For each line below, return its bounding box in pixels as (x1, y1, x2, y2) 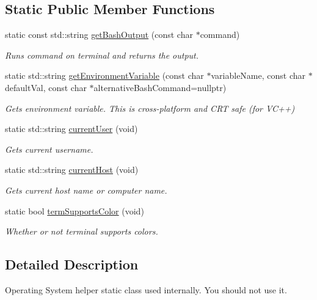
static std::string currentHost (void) (5, 163, 139, 176)
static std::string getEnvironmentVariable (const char (5, 69, 204, 82)
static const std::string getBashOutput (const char (5, 28, 193, 41)
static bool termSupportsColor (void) (5, 204, 144, 217)
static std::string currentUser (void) (5, 122, 138, 135)
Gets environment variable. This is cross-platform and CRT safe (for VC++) (5, 101, 295, 114)
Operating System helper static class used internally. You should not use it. (5, 283, 287, 296)
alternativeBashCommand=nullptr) (93, 81, 227, 93)
